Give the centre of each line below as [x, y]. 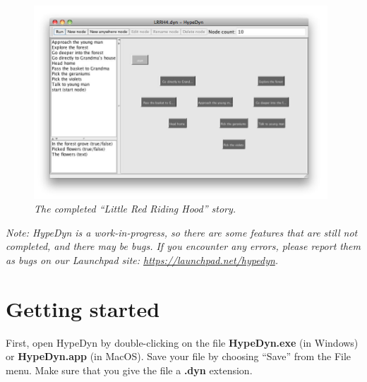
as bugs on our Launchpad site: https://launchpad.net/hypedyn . [142, 259]
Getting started [83, 308]
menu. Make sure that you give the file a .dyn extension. [129, 370]
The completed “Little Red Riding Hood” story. [135, 209]
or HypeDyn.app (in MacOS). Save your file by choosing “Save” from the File [179, 356]
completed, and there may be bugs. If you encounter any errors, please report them [183, 246]
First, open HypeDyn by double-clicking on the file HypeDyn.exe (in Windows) [182, 342]
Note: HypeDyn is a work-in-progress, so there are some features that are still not [182, 232]
